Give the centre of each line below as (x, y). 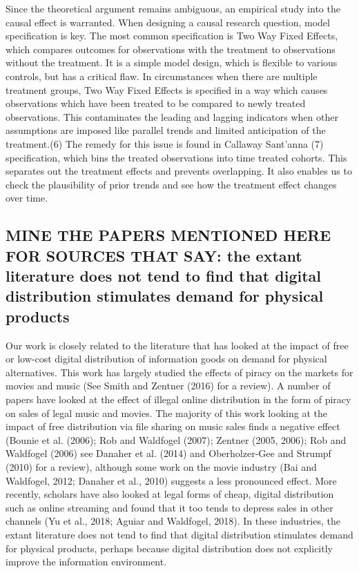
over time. (27, 198)
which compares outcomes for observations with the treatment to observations (171, 49)
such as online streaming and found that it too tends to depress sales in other (169, 507)
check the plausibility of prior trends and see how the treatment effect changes (171, 184)
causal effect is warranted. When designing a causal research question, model (168, 22)
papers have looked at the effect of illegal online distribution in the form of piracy (178, 399)
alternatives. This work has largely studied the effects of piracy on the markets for (179, 372)
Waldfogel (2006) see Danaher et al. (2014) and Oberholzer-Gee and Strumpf (168, 453)
